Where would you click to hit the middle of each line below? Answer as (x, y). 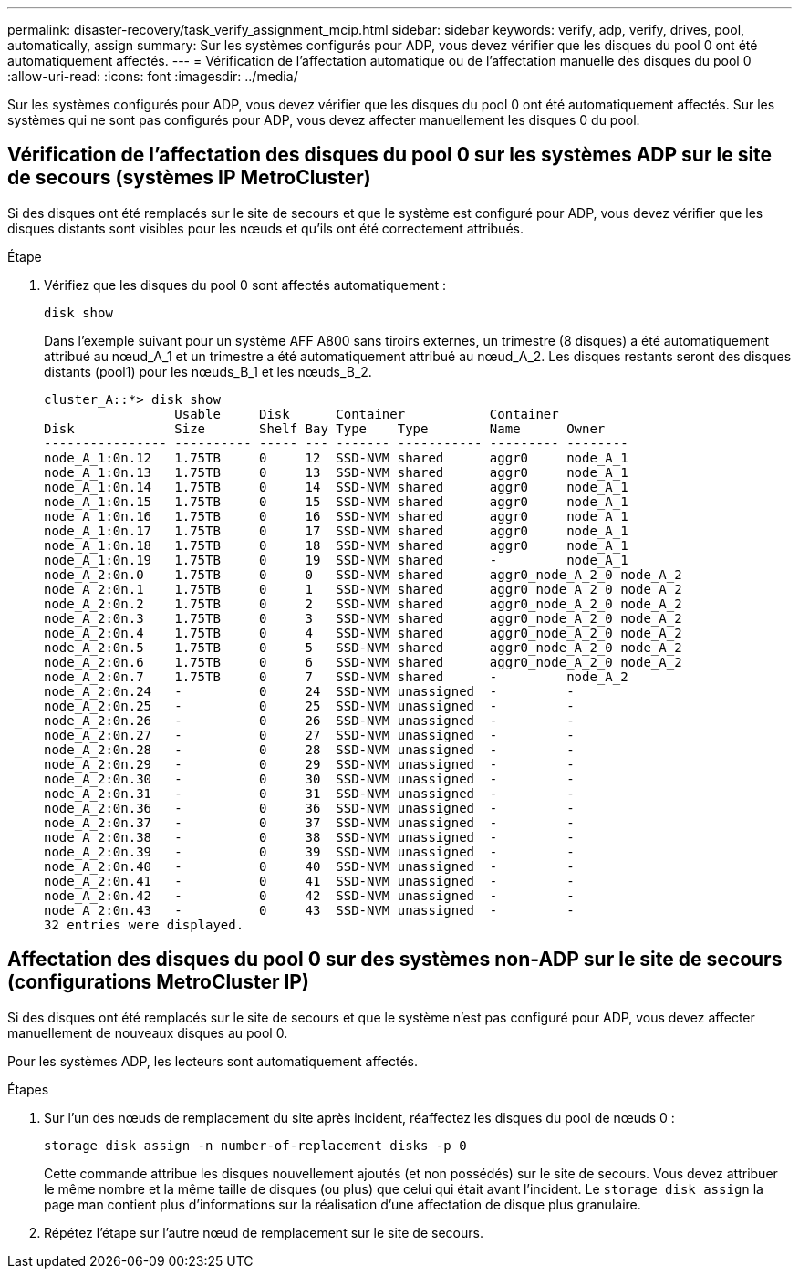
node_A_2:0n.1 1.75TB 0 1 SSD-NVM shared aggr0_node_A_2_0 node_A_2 (363, 589)
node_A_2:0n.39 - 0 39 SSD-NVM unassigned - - (309, 851)
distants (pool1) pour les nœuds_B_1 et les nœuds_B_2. (208, 371)
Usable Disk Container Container (367, 414)
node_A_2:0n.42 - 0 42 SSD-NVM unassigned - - (309, 895)
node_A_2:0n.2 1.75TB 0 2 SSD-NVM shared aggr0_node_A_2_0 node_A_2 (363, 603)
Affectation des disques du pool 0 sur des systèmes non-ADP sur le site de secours (395, 960)
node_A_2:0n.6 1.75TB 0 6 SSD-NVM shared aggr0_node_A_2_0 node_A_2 (363, 662)
